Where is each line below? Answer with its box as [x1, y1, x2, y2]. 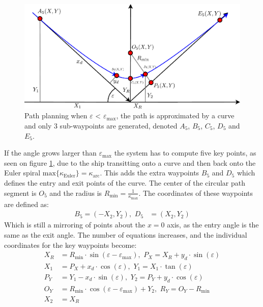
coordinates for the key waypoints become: [4, 239, 137, 250]
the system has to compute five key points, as [114, 147, 256, 158]
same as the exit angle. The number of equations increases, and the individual [4, 229, 247, 240]
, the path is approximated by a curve [116, 110, 235, 121]
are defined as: [4, 198, 49, 209]
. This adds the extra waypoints [100, 167, 199, 178]
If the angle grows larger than [4, 147, 97, 158]
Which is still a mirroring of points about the [4, 219, 145, 230]
